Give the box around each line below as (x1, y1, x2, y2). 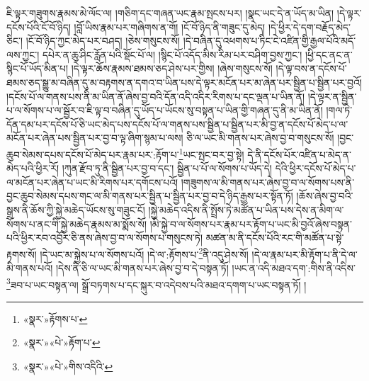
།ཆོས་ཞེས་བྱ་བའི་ (296, 188, 353, 203)
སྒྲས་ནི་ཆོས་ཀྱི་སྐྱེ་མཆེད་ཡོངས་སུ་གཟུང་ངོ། (6, 202, 145, 217)
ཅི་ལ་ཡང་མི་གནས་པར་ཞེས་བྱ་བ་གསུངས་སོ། (186, 130, 334, 145)
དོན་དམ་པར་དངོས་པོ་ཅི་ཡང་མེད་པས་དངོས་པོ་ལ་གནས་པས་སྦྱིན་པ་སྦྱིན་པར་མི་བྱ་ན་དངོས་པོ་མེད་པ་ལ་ (6, 116, 348, 131)
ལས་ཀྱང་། (6, 47, 40, 62)
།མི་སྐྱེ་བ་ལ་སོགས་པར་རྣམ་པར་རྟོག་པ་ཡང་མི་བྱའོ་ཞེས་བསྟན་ (149, 216, 353, 231)
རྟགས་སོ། (6, 246, 37, 261)
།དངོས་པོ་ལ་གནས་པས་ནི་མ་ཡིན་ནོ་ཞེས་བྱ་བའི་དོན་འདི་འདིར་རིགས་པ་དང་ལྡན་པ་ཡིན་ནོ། (6, 89, 305, 103)
